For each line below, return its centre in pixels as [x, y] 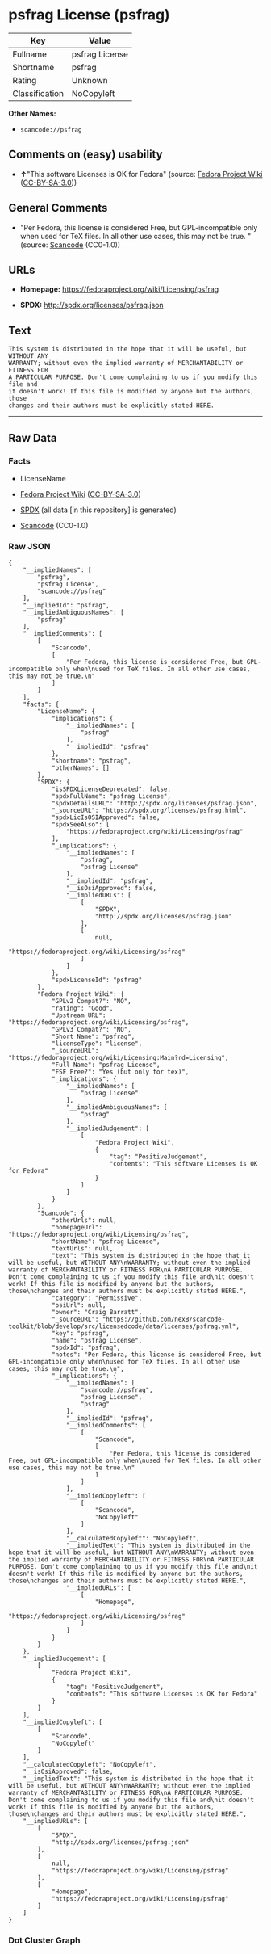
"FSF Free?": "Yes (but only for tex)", [120, 1072]
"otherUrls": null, [84, 1221]
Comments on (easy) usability [85, 155]
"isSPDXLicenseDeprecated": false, [111, 789]
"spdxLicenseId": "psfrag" [97, 980]
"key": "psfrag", [81, 1334]
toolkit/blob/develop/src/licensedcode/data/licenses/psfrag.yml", [124, 1326]
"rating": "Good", [82, 1009]
